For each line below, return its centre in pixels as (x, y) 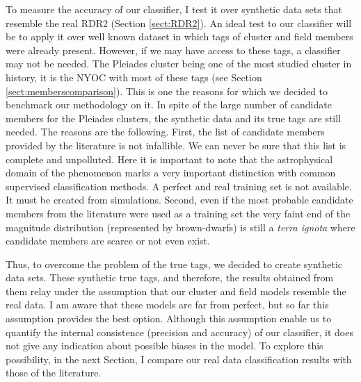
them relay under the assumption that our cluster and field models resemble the (176, 291)
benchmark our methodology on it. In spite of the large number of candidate (169, 105)
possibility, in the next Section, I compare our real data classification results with (179, 359)
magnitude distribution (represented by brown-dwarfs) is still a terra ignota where (180, 227)
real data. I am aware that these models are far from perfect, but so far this (167, 305)
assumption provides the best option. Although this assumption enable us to (169, 318)
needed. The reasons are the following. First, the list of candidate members (165, 132)
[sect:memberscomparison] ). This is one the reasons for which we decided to (167, 91)
